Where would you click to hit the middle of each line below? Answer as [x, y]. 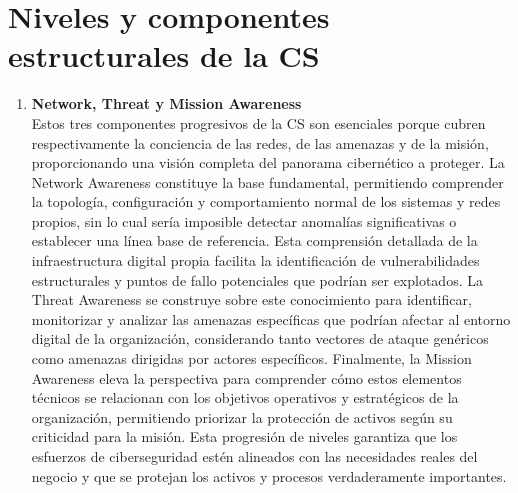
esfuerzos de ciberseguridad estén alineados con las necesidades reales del [254, 456]
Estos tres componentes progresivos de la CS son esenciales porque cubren [258, 122]
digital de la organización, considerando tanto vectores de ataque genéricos [260, 338]
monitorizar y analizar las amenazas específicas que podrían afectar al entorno [271, 318]
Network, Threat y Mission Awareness [166, 103]
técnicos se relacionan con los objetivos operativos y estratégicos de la [245, 397]
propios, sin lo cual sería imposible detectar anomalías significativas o [244, 220]
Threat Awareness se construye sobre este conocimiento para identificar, [251, 299]
